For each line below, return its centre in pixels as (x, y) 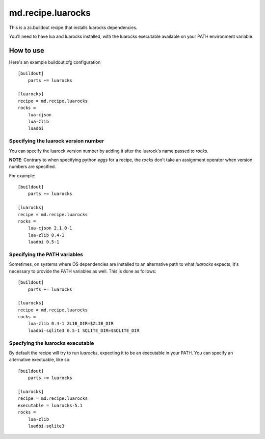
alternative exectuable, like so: (40, 360)
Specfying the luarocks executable (52, 343)
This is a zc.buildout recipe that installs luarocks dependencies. (73, 27)
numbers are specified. (32, 166)
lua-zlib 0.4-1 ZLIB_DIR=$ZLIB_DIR (71, 324)
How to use (26, 50)
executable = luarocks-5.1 (50, 405)
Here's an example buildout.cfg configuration (55, 62)
